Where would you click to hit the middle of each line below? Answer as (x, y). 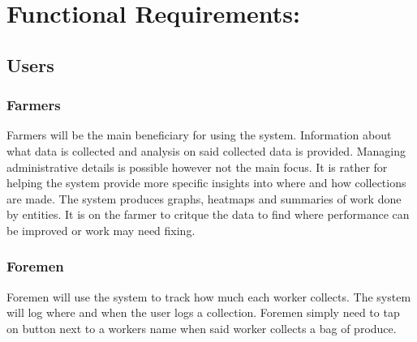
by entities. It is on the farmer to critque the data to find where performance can (208, 214)
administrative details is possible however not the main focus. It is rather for (197, 167)
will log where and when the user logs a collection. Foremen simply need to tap (203, 312)
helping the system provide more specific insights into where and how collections (206, 183)
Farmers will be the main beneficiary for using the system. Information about (199, 135)
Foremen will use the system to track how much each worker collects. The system (209, 296)
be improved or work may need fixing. (101, 230)
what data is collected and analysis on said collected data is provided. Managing (206, 150)
